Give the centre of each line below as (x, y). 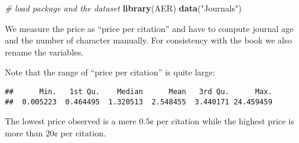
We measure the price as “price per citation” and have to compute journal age (149, 28)
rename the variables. (44, 52)
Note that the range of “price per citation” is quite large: (110, 72)
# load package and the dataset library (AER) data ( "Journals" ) (123, 8)
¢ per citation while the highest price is (222, 121)
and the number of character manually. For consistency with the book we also (149, 40)
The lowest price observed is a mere (71, 121)
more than (24, 132)
